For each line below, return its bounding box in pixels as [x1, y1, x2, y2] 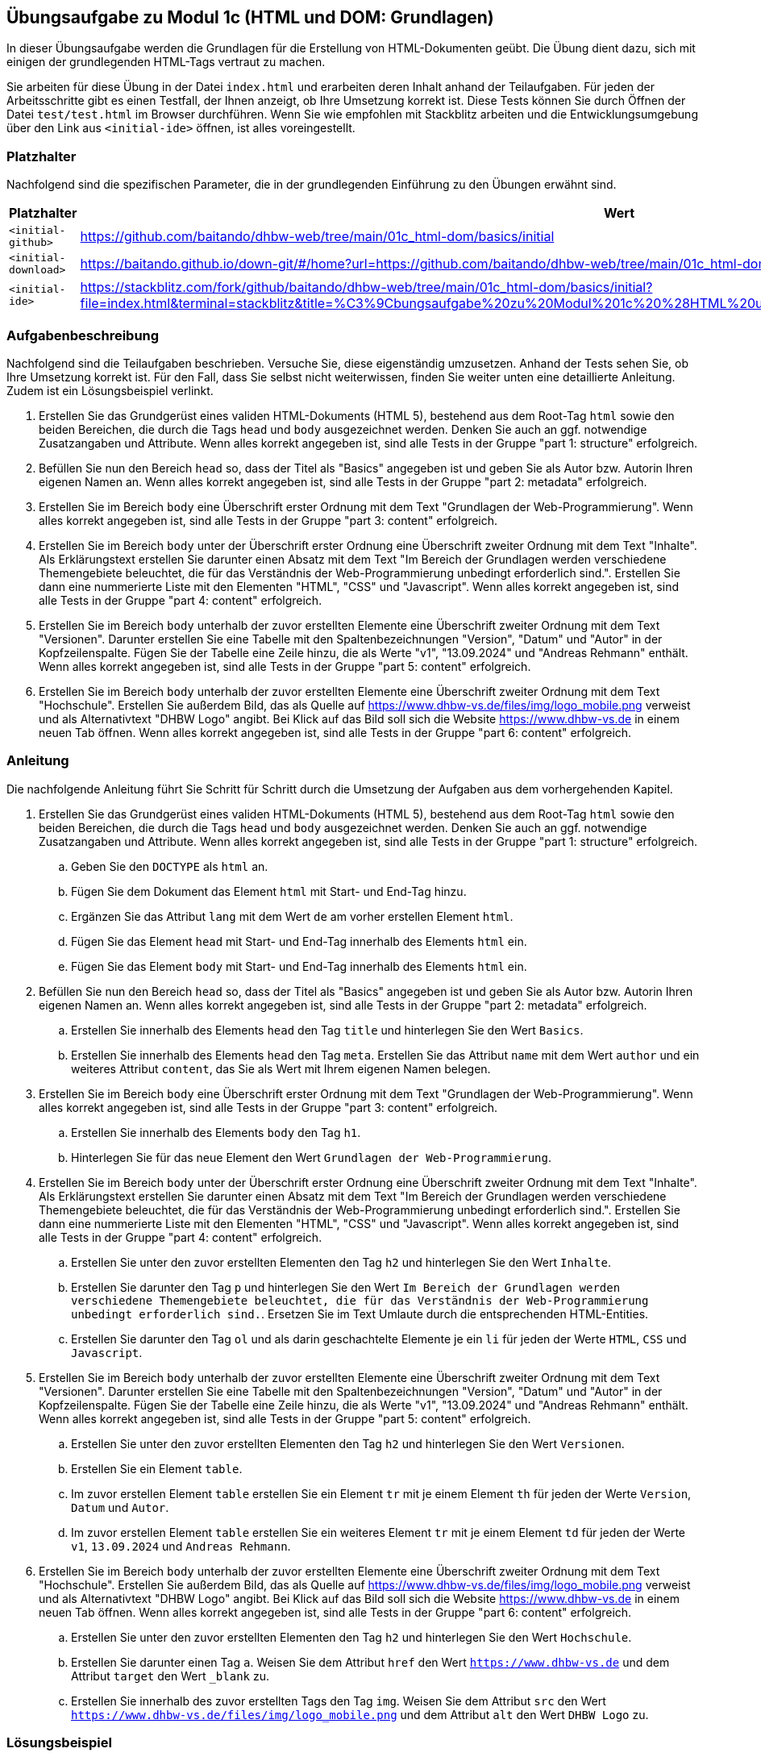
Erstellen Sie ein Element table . [71, 1461, 243, 1476]
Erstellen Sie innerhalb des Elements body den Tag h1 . [71, 1125, 361, 1139]
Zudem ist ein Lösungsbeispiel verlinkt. [6, 383, 214, 398]
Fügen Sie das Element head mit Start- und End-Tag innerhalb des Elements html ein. [71, 934, 527, 948]
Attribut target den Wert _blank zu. [71, 1668, 269, 1683]
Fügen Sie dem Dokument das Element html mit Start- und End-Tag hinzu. [71, 884, 467, 898]
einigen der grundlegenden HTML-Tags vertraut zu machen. [6, 55, 326, 69]
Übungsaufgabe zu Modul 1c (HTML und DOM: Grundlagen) [6, 7, 494, 27]
